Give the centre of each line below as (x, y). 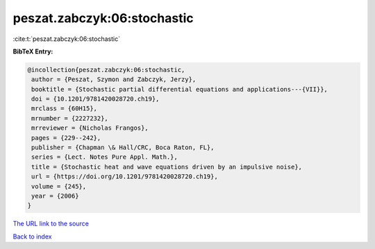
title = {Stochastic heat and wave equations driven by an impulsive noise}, (167, 167)
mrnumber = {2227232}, (70, 118)
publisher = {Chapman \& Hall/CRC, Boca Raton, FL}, (123, 148)
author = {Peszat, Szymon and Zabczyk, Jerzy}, (114, 79)
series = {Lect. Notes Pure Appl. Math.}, (105, 157)
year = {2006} (55, 196)
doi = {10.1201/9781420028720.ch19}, (95, 99)
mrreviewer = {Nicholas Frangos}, (90, 128)
